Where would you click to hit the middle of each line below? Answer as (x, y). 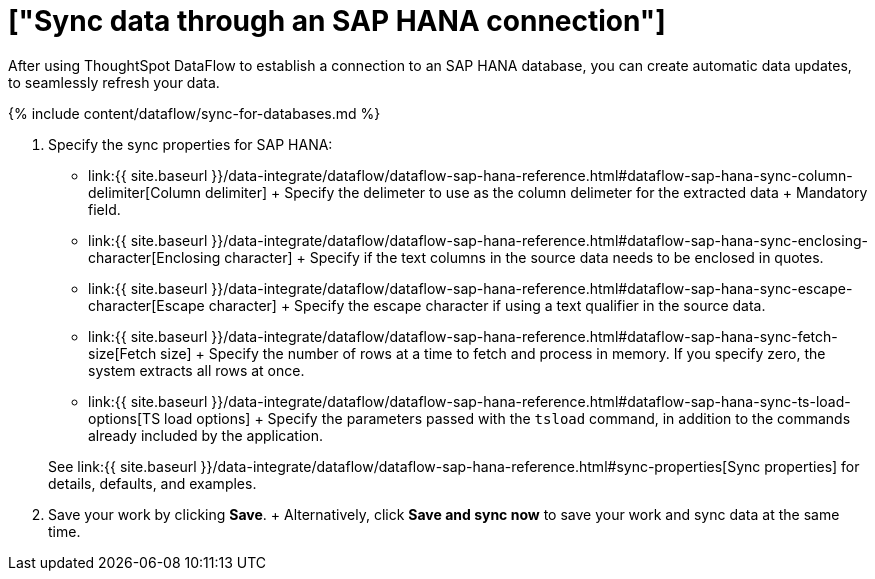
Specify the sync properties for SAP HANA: (190, 144)
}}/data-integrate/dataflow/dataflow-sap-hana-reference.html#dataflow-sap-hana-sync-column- (532, 175)
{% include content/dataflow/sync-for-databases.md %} (194, 113)
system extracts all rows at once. (196, 370)
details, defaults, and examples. (152, 483)
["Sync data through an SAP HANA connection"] (337, 21)
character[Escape (146, 305)
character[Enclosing (154, 257)
